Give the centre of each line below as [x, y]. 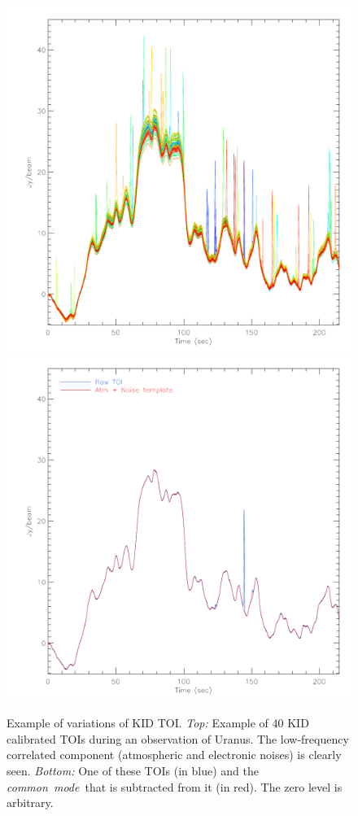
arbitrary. [30, 803]
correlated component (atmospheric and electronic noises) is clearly [174, 755]
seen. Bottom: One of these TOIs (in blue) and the [133, 770]
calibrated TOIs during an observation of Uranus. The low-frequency [178, 738]
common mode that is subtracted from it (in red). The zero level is [175, 786]
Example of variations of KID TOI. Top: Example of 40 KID [158, 723]
